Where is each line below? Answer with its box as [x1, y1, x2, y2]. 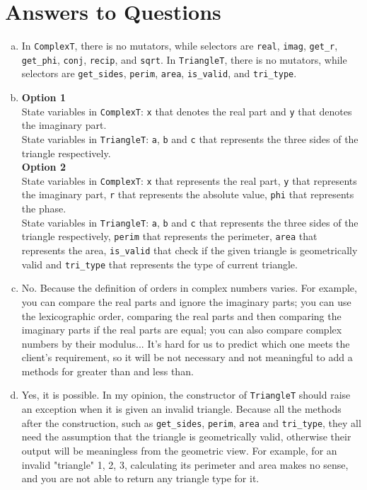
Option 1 [21, 90, 66, 105]
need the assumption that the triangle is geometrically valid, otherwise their [21, 429, 351, 444]
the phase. [21, 201, 66, 216]
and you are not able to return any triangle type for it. [21, 471, 260, 486]
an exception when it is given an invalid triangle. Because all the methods [21, 401, 342, 416]
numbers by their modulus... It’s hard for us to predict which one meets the [21, 336, 350, 351]
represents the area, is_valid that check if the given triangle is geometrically [21, 243, 358, 257]
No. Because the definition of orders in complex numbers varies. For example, [21, 280, 357, 295]
